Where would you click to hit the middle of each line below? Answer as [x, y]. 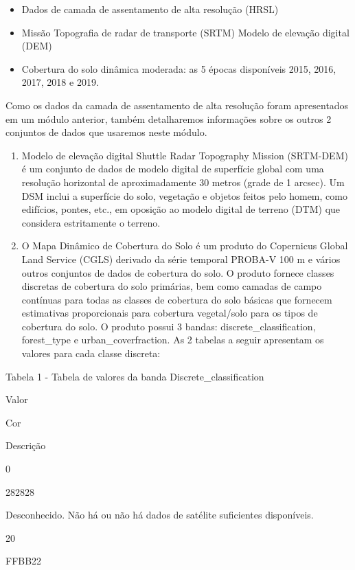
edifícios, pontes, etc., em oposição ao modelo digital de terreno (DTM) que [181, 209]
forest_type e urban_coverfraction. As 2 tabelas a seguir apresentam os [173, 340]
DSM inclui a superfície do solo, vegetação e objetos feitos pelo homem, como [184, 195]
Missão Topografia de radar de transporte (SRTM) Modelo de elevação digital [185, 32]
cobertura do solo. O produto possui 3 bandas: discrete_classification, [169, 326]
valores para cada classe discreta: [91, 353]
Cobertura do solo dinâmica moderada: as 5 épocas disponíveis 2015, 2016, [179, 68]
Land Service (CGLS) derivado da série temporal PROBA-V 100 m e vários [181, 259]
